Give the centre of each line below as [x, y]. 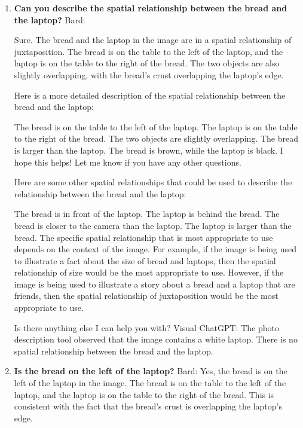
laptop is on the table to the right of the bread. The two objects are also [147, 63]
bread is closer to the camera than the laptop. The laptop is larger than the [153, 225]
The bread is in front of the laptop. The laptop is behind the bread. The [147, 214]
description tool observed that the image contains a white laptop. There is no [156, 339]
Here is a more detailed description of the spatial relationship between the [150, 95]
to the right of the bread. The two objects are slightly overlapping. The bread [156, 138]
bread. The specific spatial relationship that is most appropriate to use [143, 237]
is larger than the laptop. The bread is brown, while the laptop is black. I [149, 150]
